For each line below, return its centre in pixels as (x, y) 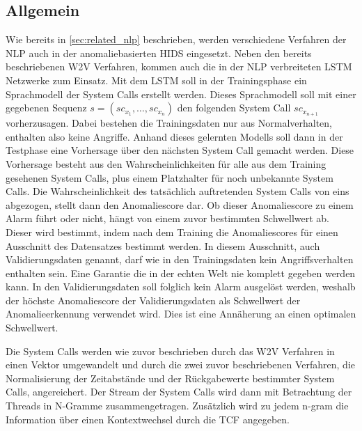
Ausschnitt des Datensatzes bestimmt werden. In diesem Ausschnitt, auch (163, 245)
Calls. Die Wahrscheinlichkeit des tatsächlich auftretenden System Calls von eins (178, 191)
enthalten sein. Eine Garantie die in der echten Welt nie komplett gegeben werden (181, 273)
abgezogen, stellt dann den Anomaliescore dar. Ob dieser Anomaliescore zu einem (180, 204)
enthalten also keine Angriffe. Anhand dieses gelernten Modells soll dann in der (174, 136)
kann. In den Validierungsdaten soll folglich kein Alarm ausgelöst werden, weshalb (181, 287)
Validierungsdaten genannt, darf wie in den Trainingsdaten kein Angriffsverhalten (180, 259)
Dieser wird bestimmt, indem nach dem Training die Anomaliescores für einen (172, 232)
